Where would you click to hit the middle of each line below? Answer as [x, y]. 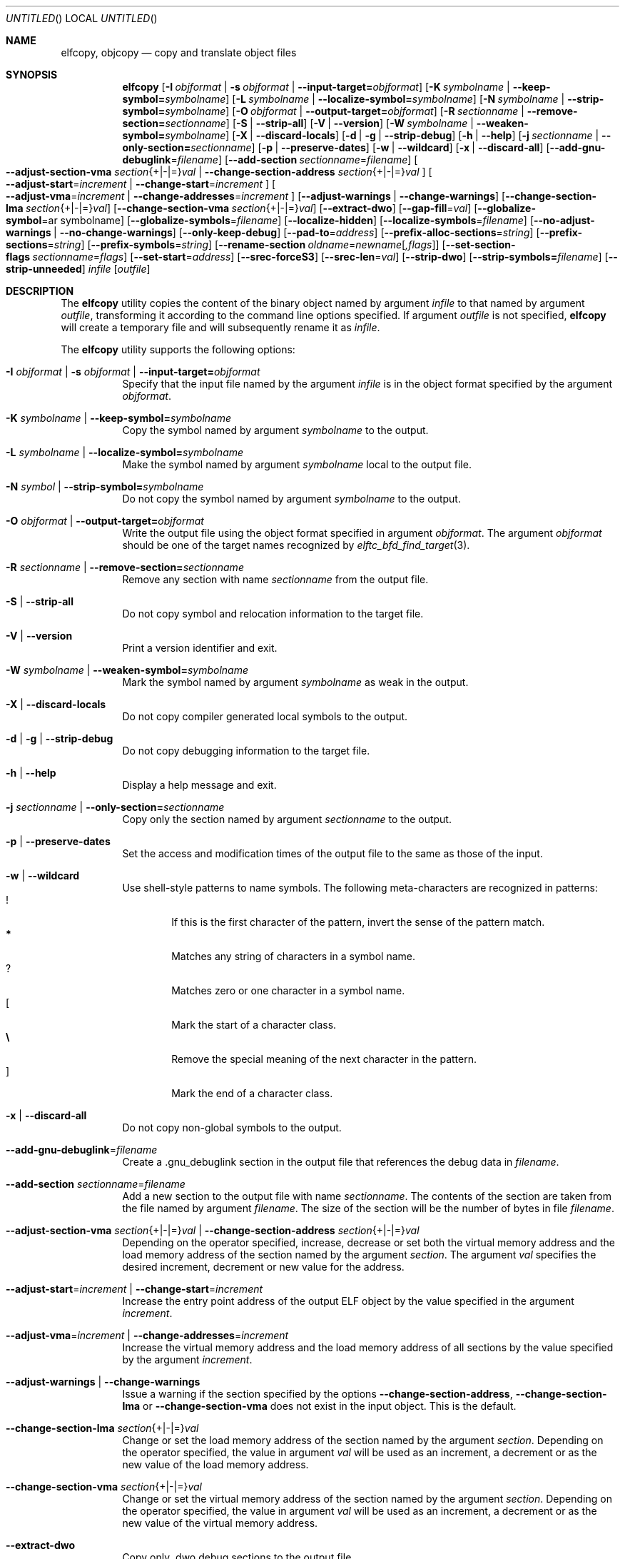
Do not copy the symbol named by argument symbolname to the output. [291, 499]
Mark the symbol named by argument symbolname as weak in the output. [295, 682]
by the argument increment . [187, 1359]
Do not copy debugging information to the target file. [246, 751]
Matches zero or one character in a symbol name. [288, 990]
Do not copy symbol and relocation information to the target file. [273, 614]
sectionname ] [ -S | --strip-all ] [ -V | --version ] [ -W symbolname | [319, 123]
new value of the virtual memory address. [220, 1523]
